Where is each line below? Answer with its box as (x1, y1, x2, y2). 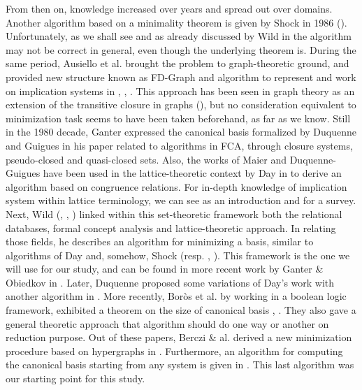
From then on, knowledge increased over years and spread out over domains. (6, 1, 333, 15)
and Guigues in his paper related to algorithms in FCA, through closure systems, (6, 138, 353, 152)
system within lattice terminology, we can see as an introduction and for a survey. (6, 193, 356, 208)
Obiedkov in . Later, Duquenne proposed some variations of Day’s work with (6, 275, 335, 289)
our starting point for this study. (6, 371, 145, 386)
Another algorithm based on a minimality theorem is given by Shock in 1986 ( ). (6, 15, 347, 29)
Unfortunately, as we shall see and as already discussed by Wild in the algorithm (6, 29, 352, 43)
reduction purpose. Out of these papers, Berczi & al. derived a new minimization (6, 330, 352, 345)
